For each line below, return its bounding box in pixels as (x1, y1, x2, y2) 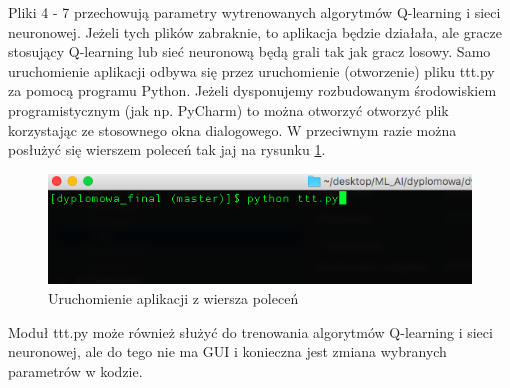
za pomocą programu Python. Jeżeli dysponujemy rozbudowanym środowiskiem (8, 80, 497, 101)
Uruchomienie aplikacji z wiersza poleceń (48, 288, 299, 309)
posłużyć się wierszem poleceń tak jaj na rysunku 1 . (8, 139, 326, 160)
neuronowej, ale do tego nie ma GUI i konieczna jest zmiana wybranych (8, 341, 447, 362)
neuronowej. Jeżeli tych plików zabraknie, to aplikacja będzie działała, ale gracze (8, 21, 502, 42)
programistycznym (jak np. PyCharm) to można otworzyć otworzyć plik (8, 99, 449, 120)
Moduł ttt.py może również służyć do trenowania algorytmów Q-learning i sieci (8, 321, 493, 342)
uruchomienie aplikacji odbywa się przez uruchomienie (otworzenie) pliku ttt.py (8, 60, 495, 81)
